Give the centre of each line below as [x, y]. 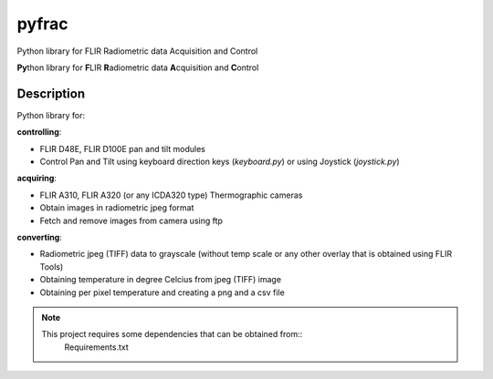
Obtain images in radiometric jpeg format [117, 208]
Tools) [52, 266]
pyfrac [42, 24]
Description [51, 93]
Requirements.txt [97, 347]
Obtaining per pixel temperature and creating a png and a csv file [162, 292]
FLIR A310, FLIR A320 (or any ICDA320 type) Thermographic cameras [171, 195]
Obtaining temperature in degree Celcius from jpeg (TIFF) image [161, 280]
